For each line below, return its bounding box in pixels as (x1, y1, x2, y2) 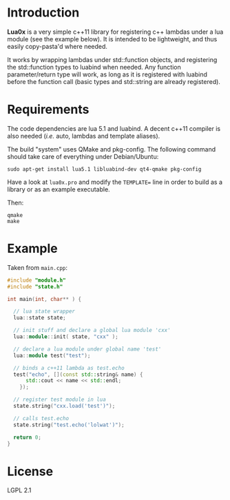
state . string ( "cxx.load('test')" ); (13, 403, 116, 410)
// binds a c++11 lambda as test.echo (13, 364, 125, 371)
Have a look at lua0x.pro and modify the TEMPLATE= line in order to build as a (7, 178, 222, 186)
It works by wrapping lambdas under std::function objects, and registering (7, 55, 218, 63)
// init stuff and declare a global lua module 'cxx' (13, 327, 171, 334)
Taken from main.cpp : (7, 263, 67, 271)
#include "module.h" (7, 277, 67, 284)
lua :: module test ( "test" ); (13, 352, 91, 359)
